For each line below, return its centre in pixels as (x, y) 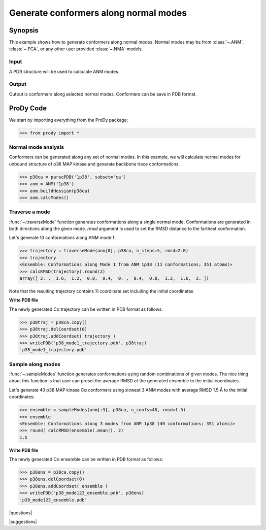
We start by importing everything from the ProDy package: (68, 120)
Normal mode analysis (36, 147)
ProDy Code (28, 108)
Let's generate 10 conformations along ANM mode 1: (62, 238)
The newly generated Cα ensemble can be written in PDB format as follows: (86, 459)
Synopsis (24, 30)
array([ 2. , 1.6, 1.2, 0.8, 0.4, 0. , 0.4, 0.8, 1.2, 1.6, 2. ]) (114, 278)
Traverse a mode (30, 212)
